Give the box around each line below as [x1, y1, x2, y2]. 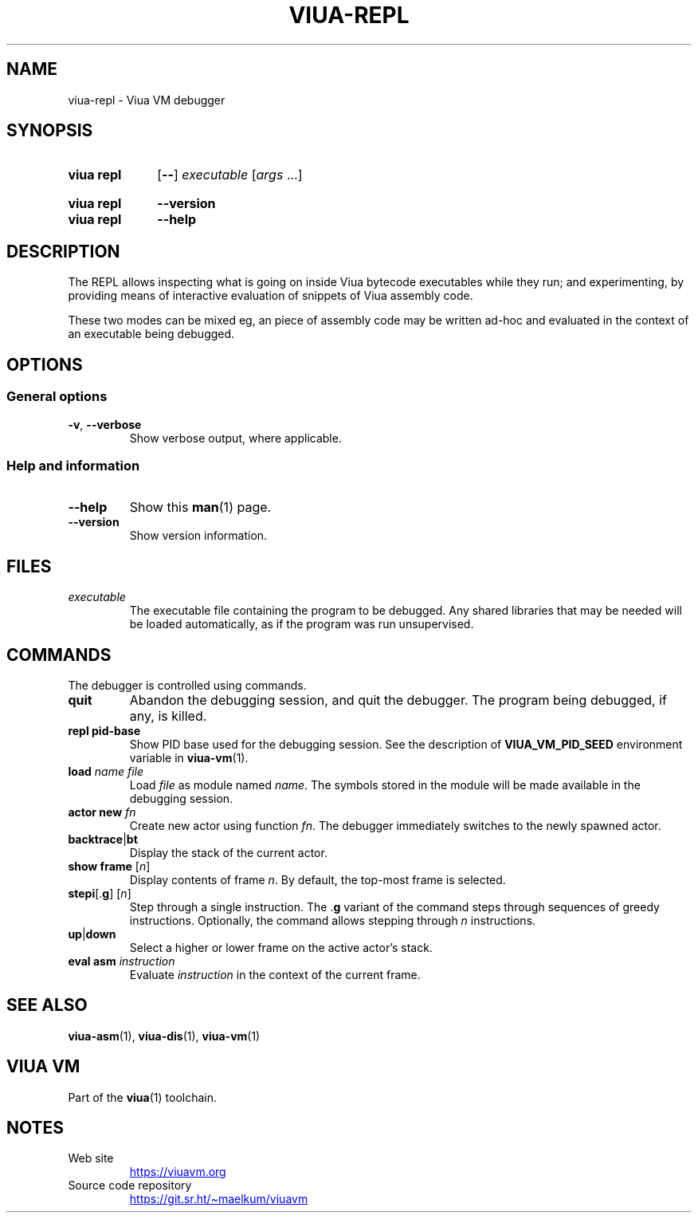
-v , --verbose [68, 417, 142, 431]
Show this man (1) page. [129, 499, 272, 516]
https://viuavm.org [129, 1165, 226, 1179]
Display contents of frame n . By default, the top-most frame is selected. [129, 872, 506, 887]
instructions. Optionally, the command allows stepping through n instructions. [129, 913, 536, 927]
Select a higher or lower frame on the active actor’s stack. [129, 940, 433, 954]
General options [6, 388, 108, 405]
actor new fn [68, 804, 136, 819]
